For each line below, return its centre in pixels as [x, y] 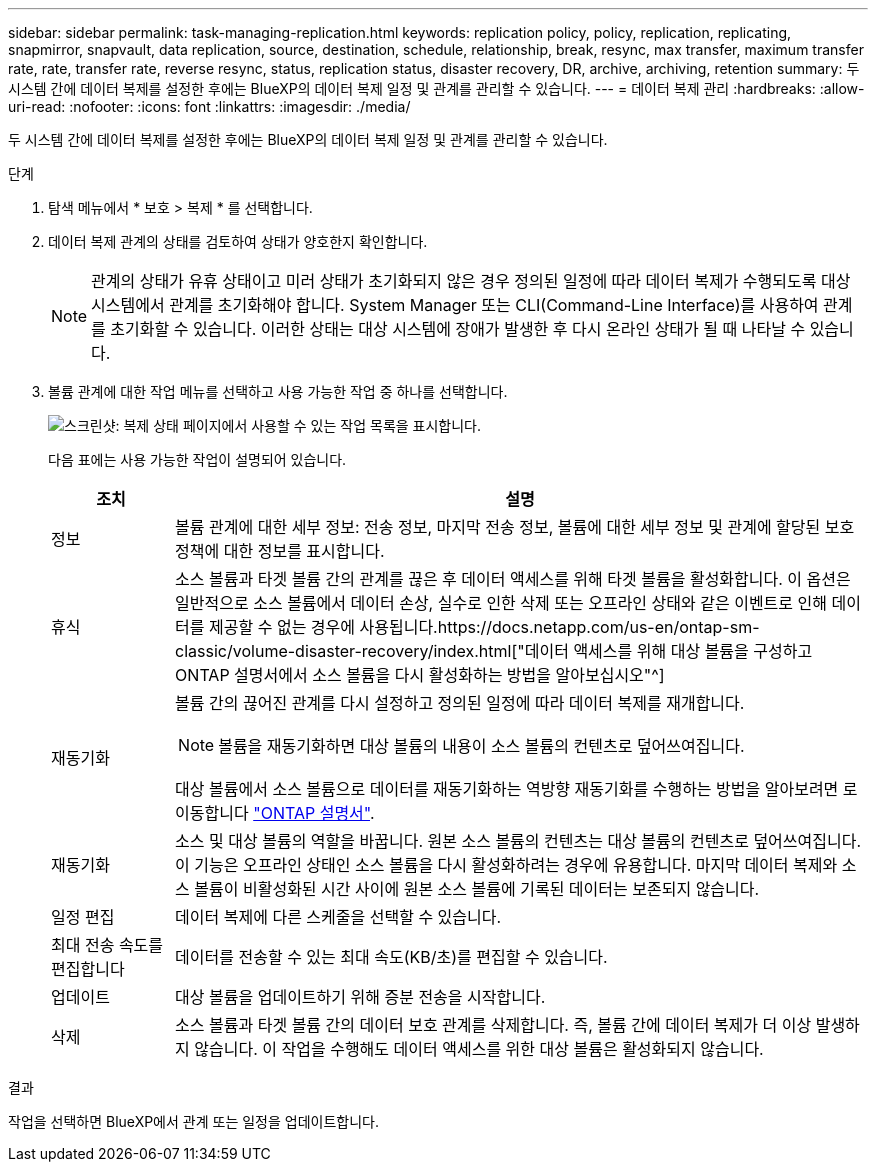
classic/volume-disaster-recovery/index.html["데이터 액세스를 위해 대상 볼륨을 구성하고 [494, 651]
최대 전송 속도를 [107, 945]
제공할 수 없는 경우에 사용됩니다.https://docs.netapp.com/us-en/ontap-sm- [484, 627]
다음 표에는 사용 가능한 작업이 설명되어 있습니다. [197, 459]
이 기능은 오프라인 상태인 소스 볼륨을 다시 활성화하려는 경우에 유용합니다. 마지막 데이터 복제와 [506, 865]
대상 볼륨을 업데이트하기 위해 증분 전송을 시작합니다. [360, 997]
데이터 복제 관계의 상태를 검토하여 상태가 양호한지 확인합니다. [238, 241]
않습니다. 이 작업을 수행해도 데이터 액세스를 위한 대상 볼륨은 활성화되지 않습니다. [479, 1049]
